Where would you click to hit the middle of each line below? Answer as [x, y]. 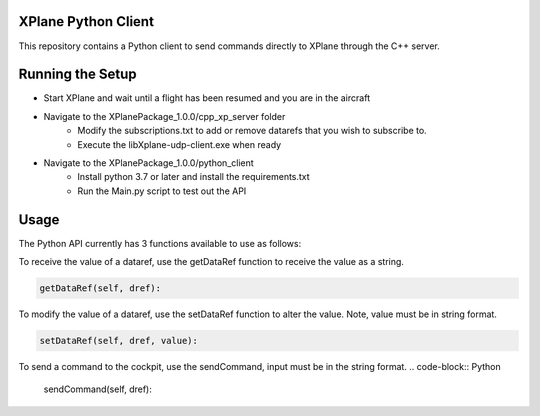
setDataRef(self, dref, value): [119, 341]
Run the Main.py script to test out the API [162, 191]
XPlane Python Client [86, 21]
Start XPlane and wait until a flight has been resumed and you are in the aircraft [206, 98]
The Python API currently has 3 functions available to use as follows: [160, 243]
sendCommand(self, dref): [97, 389]
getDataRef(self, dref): [100, 288]
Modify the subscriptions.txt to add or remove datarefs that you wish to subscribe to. [252, 131]
